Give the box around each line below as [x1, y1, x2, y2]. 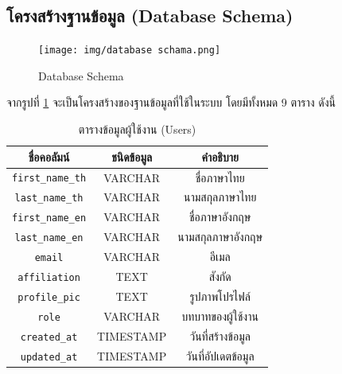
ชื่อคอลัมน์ [28, 148, 70, 165]
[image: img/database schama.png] [38, 45, 221, 56]
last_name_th [14, 193, 84, 205]
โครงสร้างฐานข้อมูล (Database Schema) [6, 3, 293, 28]
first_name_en [12, 212, 87, 224]
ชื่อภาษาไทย [195, 169, 245, 185]
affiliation [17, 272, 80, 284]
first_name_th [12, 173, 87, 185]
